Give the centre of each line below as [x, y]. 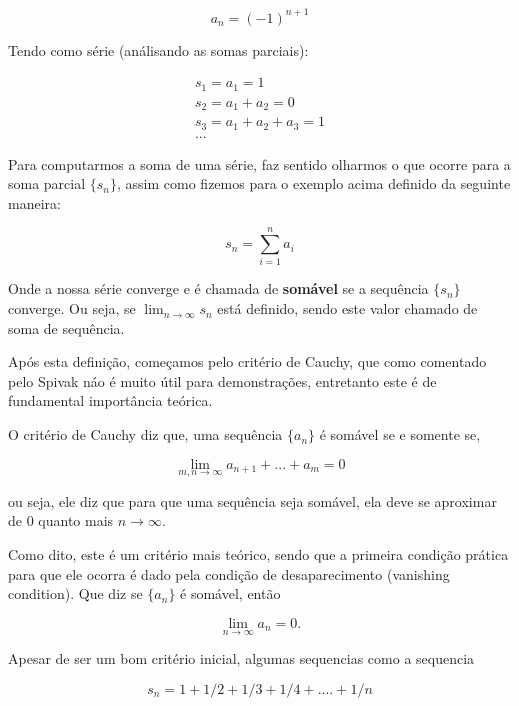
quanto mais [76, 520]
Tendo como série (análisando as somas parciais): [158, 49]
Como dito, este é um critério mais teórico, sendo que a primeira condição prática [258, 554]
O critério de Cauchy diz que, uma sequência [145, 434]
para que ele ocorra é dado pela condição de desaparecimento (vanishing [229, 573]
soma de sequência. [66, 327]
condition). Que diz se [75, 593]
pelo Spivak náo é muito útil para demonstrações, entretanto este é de [222, 380]
